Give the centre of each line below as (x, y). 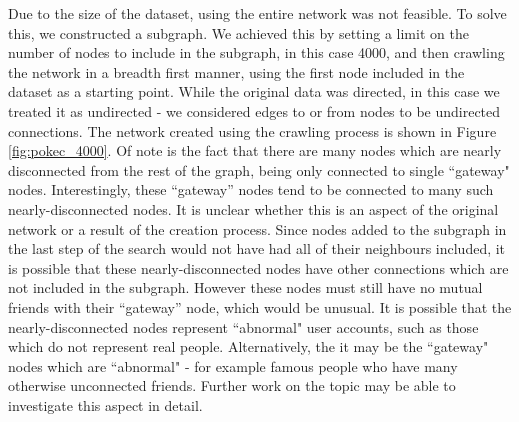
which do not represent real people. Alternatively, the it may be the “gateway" (248, 346)
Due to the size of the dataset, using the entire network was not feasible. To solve (257, 13)
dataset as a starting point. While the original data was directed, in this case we (254, 91)
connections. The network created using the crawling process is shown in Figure (252, 130)
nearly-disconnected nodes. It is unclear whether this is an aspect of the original (253, 208)
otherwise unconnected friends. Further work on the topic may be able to (232, 385)
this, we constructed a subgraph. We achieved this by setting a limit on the (238, 32)
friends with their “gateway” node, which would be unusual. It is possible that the (260, 306)
